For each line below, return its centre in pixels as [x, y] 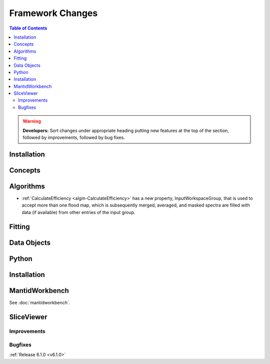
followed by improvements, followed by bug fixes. [74, 137]
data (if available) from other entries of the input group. [78, 212]
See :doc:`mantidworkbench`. [40, 302]
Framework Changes [53, 13]
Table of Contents [28, 28]
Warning [32, 121]
